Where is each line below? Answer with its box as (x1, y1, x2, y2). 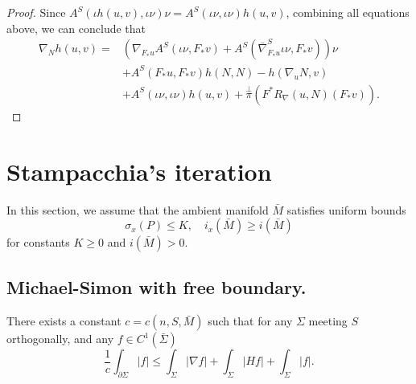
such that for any (208, 313, 293, 329)
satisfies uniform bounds (286, 201, 406, 218)
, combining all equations (286, 4, 410, 20)
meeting (308, 313, 348, 329)
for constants (6, 234, 70, 251)
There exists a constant (6, 313, 122, 329)
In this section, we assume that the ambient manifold (6, 201, 269, 218)
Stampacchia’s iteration (6, 154, 272, 187)
